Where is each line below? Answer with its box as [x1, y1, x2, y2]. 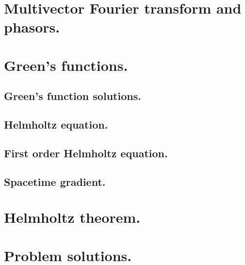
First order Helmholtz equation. [4, 145, 168, 160]
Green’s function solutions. [4, 88, 141, 103]
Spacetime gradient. [4, 174, 106, 189]
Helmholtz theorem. [4, 207, 141, 227]
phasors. [4, 17, 60, 37]
